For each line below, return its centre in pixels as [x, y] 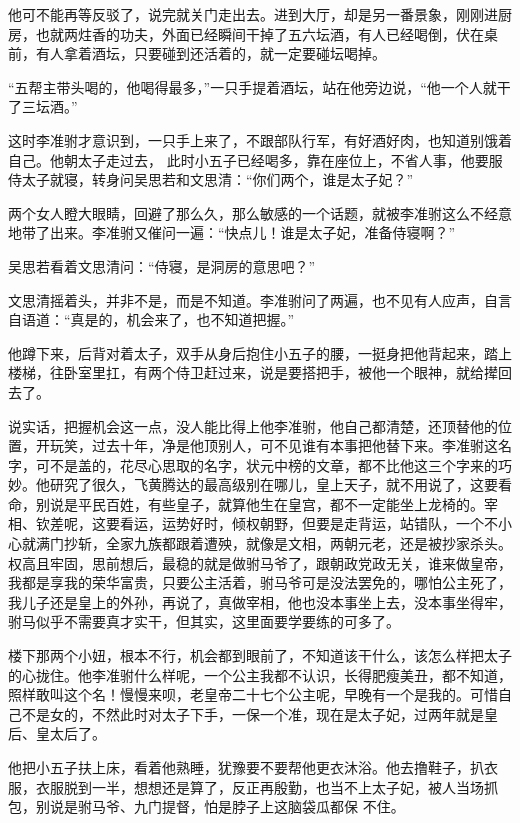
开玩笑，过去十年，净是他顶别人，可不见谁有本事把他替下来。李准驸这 [266, 445]
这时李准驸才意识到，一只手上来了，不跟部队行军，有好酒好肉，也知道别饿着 [260, 139]
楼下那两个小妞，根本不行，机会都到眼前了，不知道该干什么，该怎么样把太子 [260, 655]
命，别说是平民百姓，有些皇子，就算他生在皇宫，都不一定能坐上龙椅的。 [246, 503]
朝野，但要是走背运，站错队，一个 [371, 523]
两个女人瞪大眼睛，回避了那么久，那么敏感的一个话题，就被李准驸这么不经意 [260, 212]
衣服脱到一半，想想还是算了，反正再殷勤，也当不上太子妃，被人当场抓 [266, 786]
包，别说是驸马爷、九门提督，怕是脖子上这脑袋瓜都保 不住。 [206, 806]
